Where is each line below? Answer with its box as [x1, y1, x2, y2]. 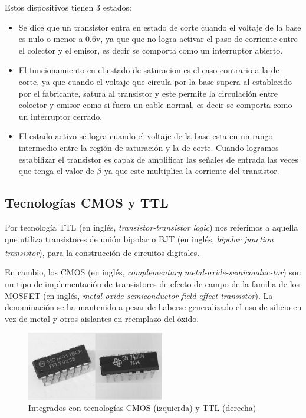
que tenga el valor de [18, 164, 94, 177]
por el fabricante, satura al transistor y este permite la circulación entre [18, 87, 278, 99]
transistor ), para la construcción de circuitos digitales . [5, 246, 200, 258]
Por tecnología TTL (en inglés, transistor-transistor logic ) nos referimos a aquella [5, 220, 298, 233]
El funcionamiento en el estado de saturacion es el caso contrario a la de [18, 64, 279, 76]
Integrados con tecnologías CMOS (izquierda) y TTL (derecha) [28, 401, 256, 414]
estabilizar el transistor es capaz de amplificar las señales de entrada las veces [18, 153, 298, 165]
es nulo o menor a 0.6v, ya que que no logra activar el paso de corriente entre [18, 32, 298, 45]
